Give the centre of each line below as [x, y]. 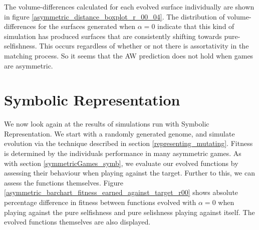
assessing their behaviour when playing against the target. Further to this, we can [129, 173]
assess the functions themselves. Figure [64, 182]
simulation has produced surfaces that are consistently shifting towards [113, 36]
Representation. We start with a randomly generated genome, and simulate [119, 133]
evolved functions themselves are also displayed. [77, 222]
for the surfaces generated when [87, 26]
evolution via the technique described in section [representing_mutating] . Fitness [128, 143]
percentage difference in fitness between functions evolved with [100, 202]
